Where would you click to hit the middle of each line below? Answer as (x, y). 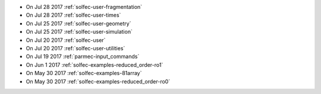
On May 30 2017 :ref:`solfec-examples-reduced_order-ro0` (98, 81)
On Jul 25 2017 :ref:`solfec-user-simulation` (79, 32)
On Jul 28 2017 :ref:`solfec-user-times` (73, 15)
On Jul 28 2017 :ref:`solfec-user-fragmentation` (84, 7)
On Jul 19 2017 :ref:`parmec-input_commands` (83, 57)
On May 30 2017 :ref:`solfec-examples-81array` (84, 73)
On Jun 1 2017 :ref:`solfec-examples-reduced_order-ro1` (95, 64)
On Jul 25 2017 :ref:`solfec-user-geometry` (78, 23)
